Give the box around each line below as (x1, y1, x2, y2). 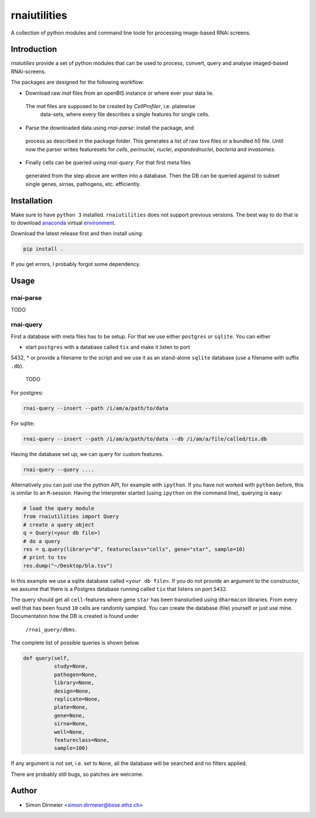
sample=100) (53, 745, 88, 751)
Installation (11, 196, 53, 206)
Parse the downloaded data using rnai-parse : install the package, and (25, 124, 194, 131)
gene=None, (53, 712, 85, 719)
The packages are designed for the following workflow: (11, 79, 145, 86)
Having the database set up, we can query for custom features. (11, 450, 164, 457)
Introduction (11, 44, 57, 54)
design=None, (53, 688, 92, 694)
